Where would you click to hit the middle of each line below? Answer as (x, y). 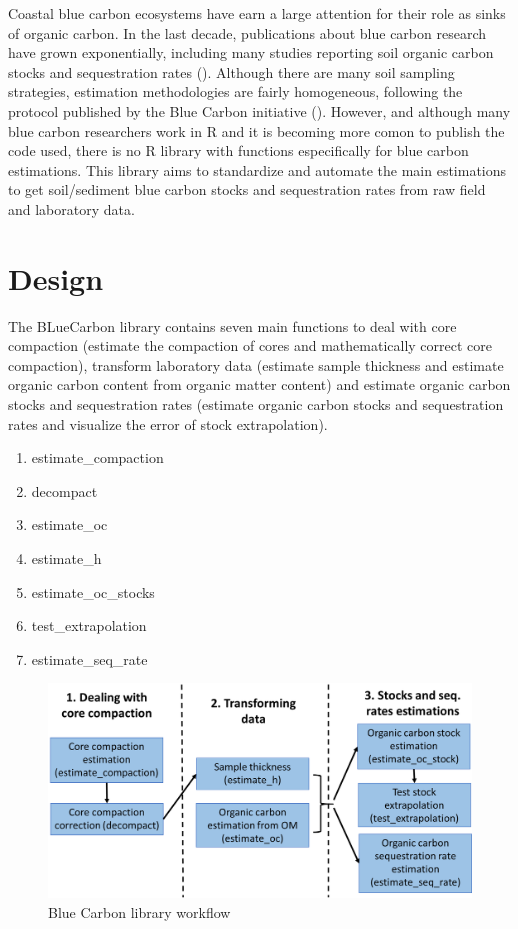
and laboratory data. (71, 208)
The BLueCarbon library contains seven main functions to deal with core (232, 325)
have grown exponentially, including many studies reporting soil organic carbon (251, 52)
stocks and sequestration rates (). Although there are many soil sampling (231, 71)
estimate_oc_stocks (93, 591)
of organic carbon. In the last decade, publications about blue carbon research (247, 32)
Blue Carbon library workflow (139, 911)
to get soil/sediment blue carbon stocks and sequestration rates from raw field (247, 189)
